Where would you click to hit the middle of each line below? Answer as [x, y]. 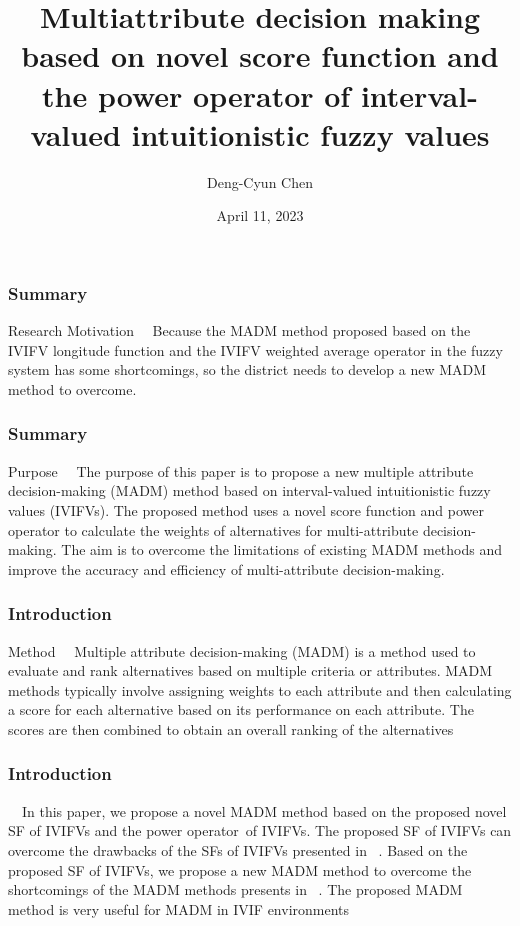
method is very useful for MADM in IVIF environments [179, 908]
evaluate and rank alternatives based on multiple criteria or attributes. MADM [250, 670]
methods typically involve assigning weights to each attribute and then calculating [260, 689]
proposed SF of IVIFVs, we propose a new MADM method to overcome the [240, 869]
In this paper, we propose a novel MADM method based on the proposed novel [264, 810]
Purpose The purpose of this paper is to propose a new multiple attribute [241, 470]
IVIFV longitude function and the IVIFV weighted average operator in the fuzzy [255, 349]
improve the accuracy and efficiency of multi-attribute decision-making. [226, 568]
